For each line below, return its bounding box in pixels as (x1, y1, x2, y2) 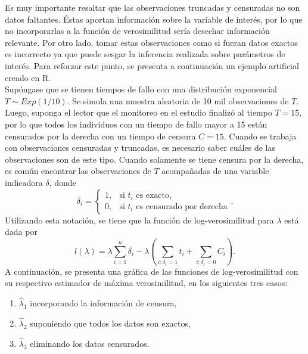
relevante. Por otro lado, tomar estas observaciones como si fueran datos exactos (5, 36, 298, 48)
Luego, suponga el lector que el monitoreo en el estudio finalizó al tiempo (5, 106, 272, 119)
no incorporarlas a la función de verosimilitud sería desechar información (5, 24, 270, 37)
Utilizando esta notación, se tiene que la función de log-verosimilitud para (5, 213, 274, 226)
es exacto (136, 191, 169, 200)
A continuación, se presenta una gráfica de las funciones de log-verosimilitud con (5, 265, 298, 277)
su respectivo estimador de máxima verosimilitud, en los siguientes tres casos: (5, 277, 288, 289)
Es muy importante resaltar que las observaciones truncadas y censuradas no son (5, 1, 300, 13)
